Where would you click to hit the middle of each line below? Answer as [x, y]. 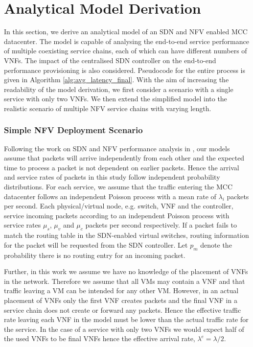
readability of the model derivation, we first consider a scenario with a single [119, 89]
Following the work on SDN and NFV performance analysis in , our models [117, 148]
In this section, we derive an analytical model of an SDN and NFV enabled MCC [126, 32]
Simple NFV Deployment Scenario [73, 130]
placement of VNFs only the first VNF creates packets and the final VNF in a [121, 300]
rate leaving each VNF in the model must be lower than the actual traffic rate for [126, 319]
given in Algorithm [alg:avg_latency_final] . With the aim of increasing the [116, 80]
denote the [216, 244]
